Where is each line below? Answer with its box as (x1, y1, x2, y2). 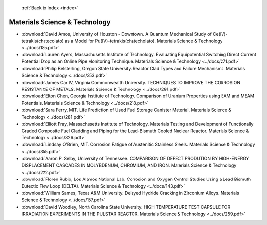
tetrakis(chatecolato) (21, 38, 64, 44)
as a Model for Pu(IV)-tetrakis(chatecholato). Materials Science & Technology (64, 38, 222, 44)
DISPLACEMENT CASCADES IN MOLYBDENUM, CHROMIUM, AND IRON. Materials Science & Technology (21, 162, 237, 168)
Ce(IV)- (213, 31, 228, 37)
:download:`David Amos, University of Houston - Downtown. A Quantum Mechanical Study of (21, 31, 212, 37)
